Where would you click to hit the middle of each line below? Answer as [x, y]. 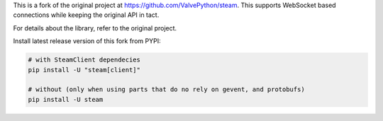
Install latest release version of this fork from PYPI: [87, 41]
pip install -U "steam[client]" [84, 70]
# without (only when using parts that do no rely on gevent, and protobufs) [166, 90]
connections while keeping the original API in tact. [86, 15]
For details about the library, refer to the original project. [95, 28]
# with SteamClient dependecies [84, 60]
